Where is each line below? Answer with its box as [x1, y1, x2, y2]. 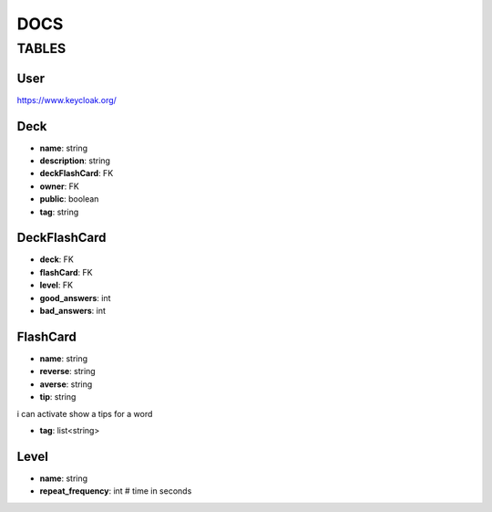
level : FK [39, 279, 73, 291]
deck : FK [39, 254, 75, 265]
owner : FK [39, 181, 79, 192]
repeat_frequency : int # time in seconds [39, 486, 192, 496]
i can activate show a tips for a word [16, 408, 153, 419]
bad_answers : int [39, 306, 107, 317]
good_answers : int [39, 292, 111, 303]
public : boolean [39, 193, 99, 204]
